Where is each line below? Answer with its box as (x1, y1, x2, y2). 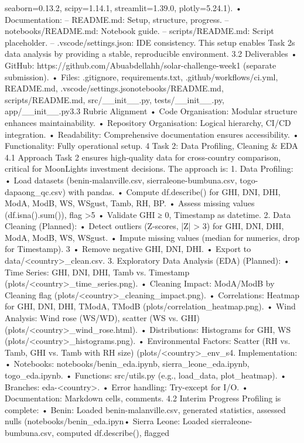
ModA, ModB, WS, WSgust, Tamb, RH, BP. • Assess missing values (5, 197, 255, 209)
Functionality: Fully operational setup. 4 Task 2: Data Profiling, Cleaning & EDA (5, 139, 298, 152)
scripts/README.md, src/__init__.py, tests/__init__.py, (5, 93, 225, 105)
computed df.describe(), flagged (56, 426, 170, 438)
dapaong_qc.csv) (5, 185, 66, 197)
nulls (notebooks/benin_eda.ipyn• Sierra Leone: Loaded (5, 415, 209, 427)
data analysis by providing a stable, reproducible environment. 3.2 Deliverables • (5, 47, 298, 60)
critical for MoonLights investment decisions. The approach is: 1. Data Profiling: (5, 162, 293, 175)
